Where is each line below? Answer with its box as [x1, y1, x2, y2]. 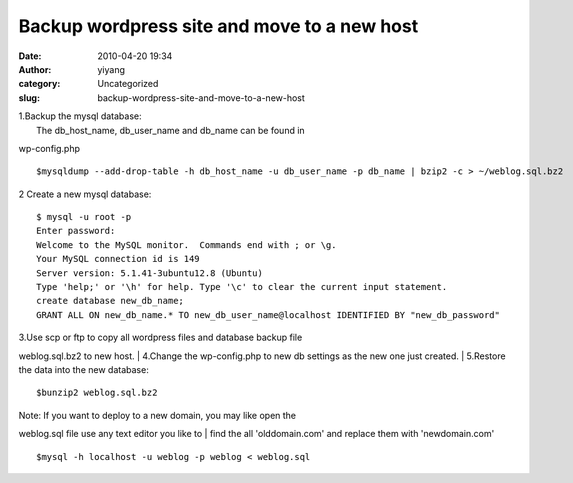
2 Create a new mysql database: [18, 188, 152, 200]
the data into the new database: [18, 363, 149, 375]
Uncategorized [97, 78, 159, 90]
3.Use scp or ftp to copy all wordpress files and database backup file [18, 331, 303, 344]
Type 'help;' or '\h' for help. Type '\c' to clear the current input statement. [36, 281, 448, 293]
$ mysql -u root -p [36, 211, 132, 223]
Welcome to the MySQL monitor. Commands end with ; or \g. [36, 239, 337, 250]
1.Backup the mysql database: [18, 110, 142, 122]
